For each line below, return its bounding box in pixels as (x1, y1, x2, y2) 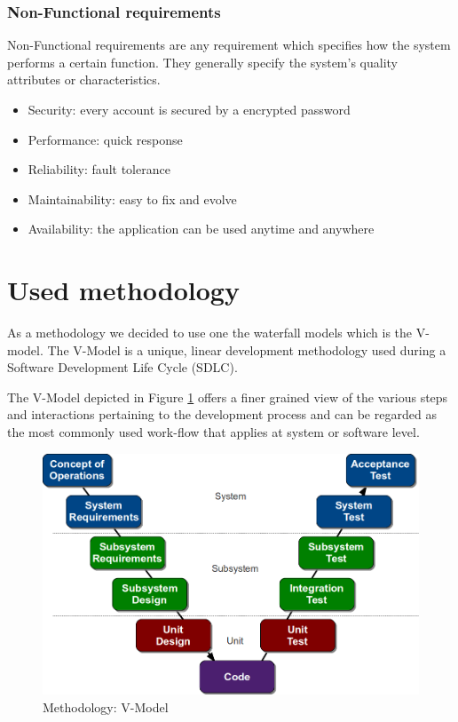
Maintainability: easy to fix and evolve (28, 189, 237, 208)
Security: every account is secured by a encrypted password (28, 100, 351, 118)
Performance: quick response (28, 130, 183, 148)
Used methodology (7, 272, 240, 308)
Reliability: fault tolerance (28, 160, 170, 179)
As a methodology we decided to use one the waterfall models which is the (7, 323, 413, 342)
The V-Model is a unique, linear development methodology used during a (47, 340, 446, 359)
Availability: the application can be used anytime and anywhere (28, 219, 375, 238)
